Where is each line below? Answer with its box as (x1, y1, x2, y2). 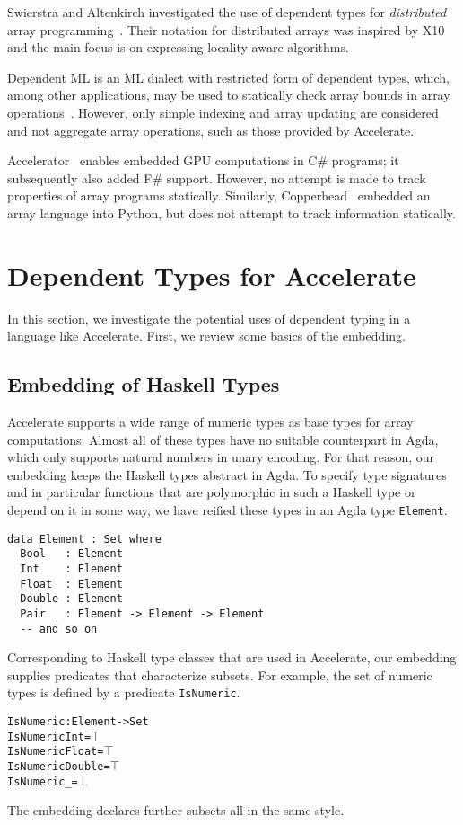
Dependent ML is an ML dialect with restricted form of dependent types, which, (7, 67, 450, 86)
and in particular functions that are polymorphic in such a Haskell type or (7, 483, 416, 501)
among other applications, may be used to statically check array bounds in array (7, 85, 450, 104)
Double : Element (20, 592, 123, 606)
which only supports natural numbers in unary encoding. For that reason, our (7, 448, 435, 466)
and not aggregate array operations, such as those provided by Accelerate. (7, 120, 415, 139)
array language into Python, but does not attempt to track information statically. (7, 203, 456, 222)
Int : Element (20, 562, 123, 575)
